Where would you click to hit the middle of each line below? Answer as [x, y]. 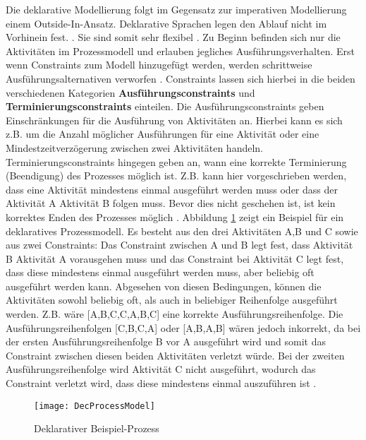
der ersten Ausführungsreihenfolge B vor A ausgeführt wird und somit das [166, 341]
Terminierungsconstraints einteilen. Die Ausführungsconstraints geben [165, 106]
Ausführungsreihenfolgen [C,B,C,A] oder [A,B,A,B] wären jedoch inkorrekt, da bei [183, 327]
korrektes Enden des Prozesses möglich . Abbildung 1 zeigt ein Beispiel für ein [175, 216]
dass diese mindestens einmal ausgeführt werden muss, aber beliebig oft [160, 272]
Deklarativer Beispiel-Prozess [97, 428]
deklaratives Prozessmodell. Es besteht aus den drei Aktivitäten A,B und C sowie [182, 231]
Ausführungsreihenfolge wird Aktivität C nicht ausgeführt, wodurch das [161, 369]
